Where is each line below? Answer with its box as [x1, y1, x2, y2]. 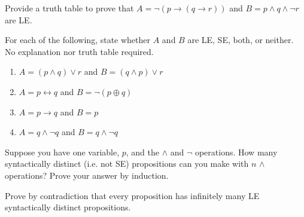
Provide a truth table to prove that [5, 2, 134, 14]
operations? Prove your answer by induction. [5, 169, 169, 181]
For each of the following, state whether [5, 33, 151, 46]
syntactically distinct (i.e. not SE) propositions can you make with [5, 157, 249, 170]
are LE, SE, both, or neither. [187, 33, 294, 46]
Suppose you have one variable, [5, 145, 120, 158]
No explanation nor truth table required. [5, 45, 154, 57]
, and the [126, 145, 160, 158]
